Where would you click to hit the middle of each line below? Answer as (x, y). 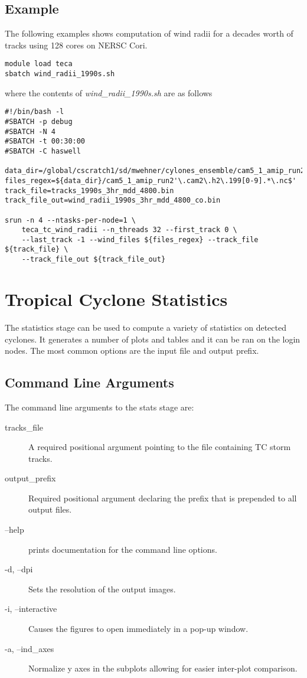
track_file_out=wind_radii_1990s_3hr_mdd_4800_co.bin (113, 201)
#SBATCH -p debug (39, 121)
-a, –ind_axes (30, 648)
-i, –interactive (31, 609)
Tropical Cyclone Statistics (116, 299)
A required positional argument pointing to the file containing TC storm (160, 447)
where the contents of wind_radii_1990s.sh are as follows (109, 92)
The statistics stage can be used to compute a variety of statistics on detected (146, 327)
